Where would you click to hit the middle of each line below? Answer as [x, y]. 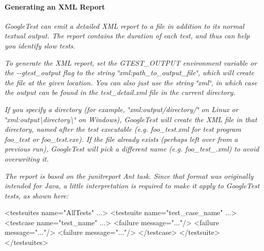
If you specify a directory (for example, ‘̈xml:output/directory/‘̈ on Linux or [122, 109]
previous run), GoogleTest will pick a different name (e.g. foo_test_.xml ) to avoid [132, 149]
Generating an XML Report [55, 6]
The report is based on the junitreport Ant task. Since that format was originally [129, 175]
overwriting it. [27, 158]
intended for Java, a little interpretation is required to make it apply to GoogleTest [132, 186]
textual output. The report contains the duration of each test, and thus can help [127, 36]
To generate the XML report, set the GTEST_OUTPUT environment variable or [131, 62]
